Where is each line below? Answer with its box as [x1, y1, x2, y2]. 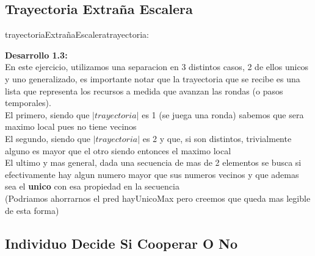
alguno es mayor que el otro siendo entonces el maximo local [5, 144, 231, 157]
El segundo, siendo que [5, 132, 90, 144]
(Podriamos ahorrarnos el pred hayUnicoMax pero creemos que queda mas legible [5, 191, 311, 204]
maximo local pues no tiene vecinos [5, 120, 137, 133]
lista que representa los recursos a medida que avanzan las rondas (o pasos [5, 84, 283, 97]
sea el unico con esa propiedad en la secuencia [5, 180, 179, 193]
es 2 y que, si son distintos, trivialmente [142, 132, 292, 144]
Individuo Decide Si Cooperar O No [5, 233, 238, 252]
